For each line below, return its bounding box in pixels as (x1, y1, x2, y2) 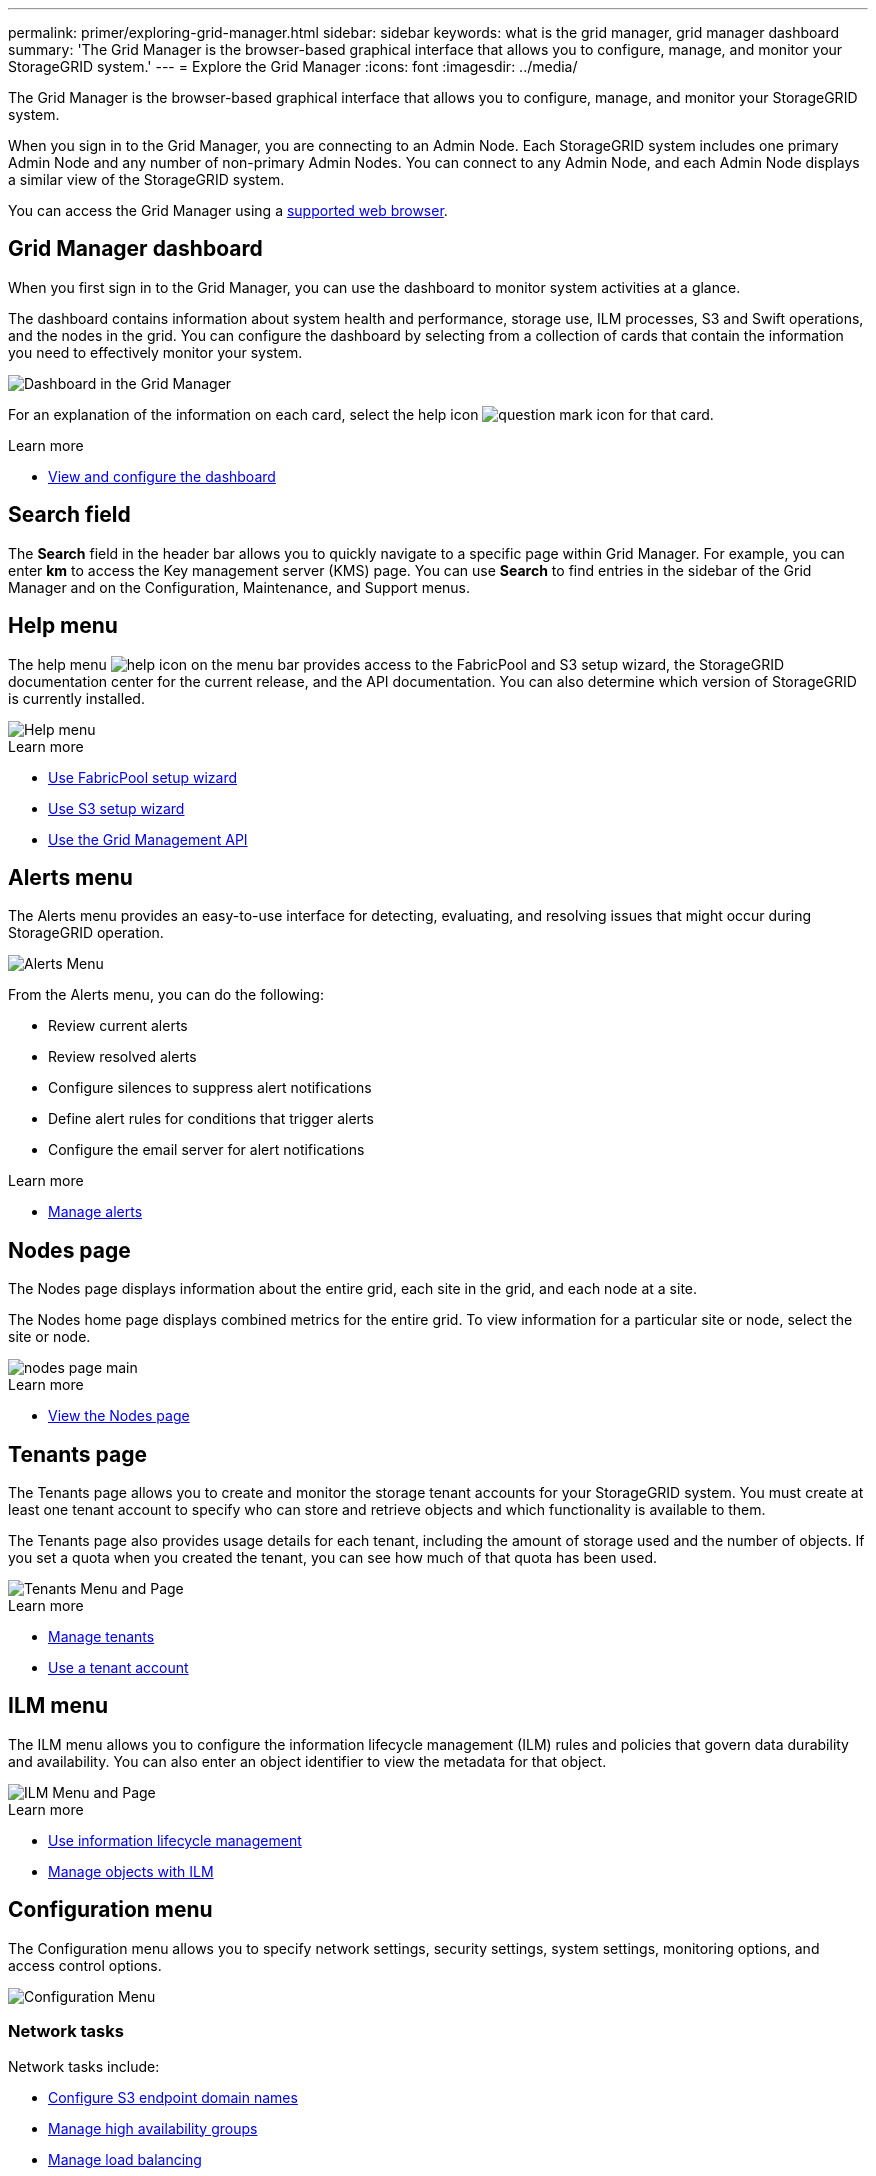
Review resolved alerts (48, 1048, 197, 1066)
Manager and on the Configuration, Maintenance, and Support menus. (8, 578, 471, 596)
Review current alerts (48, 1017, 188, 1035)
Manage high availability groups (48, 2119, 258, 2137)
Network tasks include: (8, 2057, 160, 2075)
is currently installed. (8, 689, 145, 707)
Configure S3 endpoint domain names (48, 2088, 298, 2106)
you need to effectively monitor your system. (8, 343, 303, 361)
